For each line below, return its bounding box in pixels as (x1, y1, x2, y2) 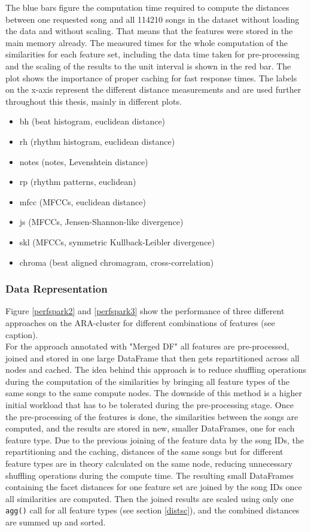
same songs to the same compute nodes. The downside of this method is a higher (5, 387, 303, 399)
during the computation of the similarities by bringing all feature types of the (5, 375, 289, 387)
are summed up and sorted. (5, 516, 106, 528)
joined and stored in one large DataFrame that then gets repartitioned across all (5, 351, 300, 364)
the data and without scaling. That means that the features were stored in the (5, 25, 293, 37)
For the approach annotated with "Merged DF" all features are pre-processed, (5, 340, 289, 352)
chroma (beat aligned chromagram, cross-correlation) (19, 256, 214, 268)
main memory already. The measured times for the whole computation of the (5, 36, 288, 48)
